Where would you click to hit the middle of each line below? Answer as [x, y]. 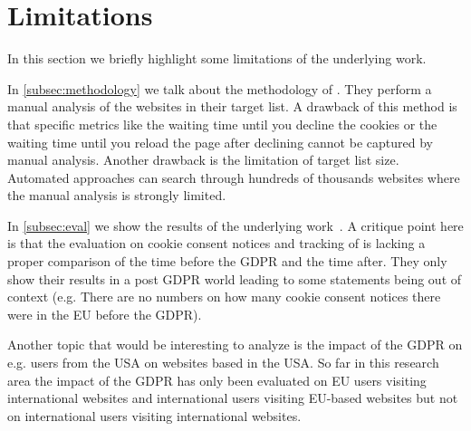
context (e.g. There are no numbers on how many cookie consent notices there [224, 297]
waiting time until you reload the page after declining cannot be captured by [220, 142]
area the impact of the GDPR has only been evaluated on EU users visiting [217, 380]
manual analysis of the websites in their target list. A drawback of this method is [232, 106]
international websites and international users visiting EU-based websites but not [233, 398]
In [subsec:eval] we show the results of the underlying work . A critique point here [235, 225]
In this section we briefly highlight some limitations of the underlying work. [217, 58]
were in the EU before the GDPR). [105, 314]
